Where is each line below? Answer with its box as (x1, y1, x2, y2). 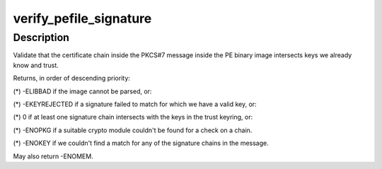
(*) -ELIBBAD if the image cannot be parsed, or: (13, 87, 152, 95)
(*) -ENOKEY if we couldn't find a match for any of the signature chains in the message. (13, 139, 269, 148)
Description (13, 31, 70, 44)
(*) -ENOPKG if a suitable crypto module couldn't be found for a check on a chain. (13, 126, 253, 134)
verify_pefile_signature (13, 11, 152, 26)
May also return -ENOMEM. (13, 152, 93, 161)
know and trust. (13, 61, 59, 69)
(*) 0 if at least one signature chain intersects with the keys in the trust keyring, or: (13, 113, 253, 122)
